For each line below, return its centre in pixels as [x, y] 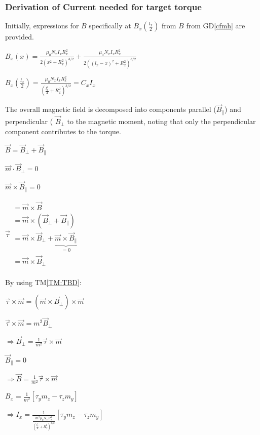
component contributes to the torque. [63, 131]
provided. [20, 37]
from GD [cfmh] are [216, 26]
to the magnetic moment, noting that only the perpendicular [161, 121]
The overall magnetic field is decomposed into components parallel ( [111, 109]
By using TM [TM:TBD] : [43, 282]
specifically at [110, 26]
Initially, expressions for [42, 26]
